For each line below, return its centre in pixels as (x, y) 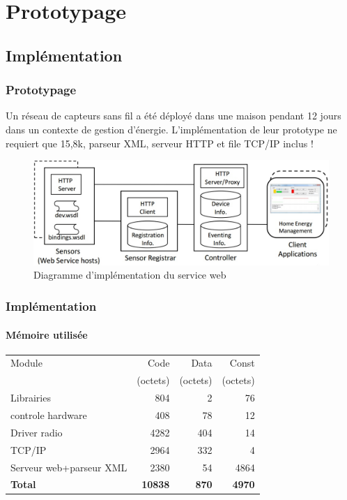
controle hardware (49, 414)
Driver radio (37, 432)
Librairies (31, 398)
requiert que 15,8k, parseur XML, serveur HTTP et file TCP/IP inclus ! (160, 143)
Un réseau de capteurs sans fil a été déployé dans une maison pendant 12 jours (173, 116)
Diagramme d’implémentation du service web (130, 275)
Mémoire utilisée (47, 334)
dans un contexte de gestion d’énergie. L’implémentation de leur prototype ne (171, 129)
